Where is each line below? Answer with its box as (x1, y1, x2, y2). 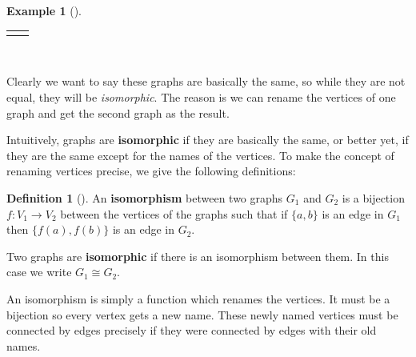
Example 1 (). (6, 2, 82, 18)
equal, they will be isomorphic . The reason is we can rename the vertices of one (6, 89, 396, 106)
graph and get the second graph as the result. (6, 104, 230, 121)
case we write (6, 263, 72, 280)
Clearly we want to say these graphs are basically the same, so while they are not (6, 73, 406, 90)
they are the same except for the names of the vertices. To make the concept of (6, 146, 394, 163)
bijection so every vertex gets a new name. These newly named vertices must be (6, 306, 398, 323)
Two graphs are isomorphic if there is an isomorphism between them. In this (6, 247, 389, 264)
